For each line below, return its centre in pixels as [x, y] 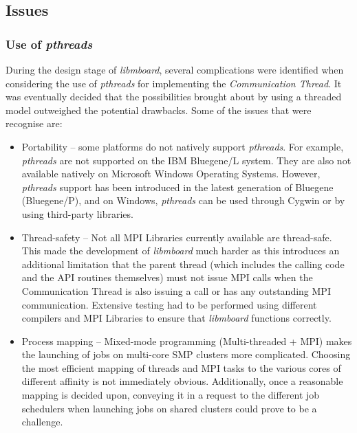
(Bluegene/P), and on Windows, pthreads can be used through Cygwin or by [183, 200]
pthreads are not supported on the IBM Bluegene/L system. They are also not [186, 160]
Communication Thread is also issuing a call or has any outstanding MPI [176, 290]
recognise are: [34, 123]
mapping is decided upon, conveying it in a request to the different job [171, 395]
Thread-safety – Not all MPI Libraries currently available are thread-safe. [177, 237]
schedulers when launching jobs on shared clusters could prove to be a [169, 408]
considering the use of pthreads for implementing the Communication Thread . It [174, 83]
